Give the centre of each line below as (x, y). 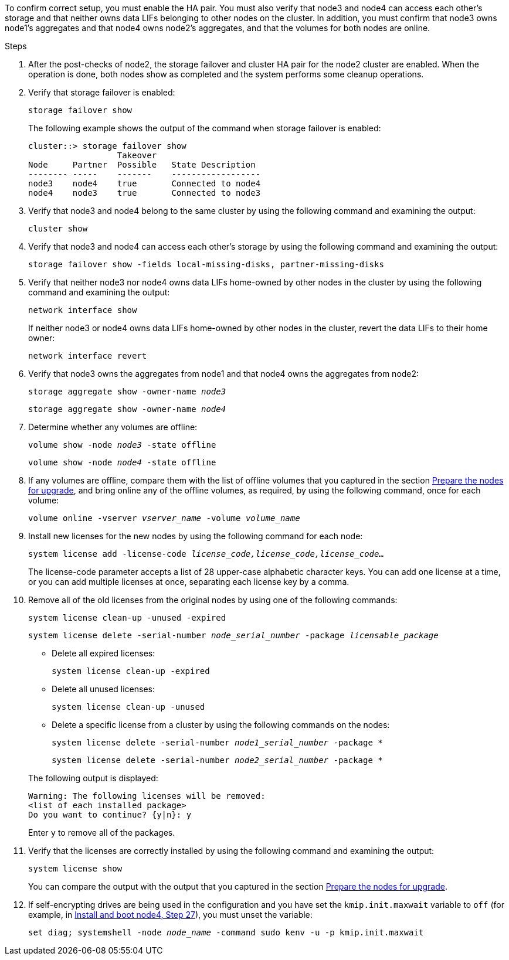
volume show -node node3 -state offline (122, 445)
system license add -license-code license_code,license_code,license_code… (206, 554)
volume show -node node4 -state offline (122, 462)
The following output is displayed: (93, 778)
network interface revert (88, 356)
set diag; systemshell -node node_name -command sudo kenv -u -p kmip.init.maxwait (226, 932)
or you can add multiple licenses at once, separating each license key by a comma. (189, 582)
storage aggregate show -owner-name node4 (127, 409)
